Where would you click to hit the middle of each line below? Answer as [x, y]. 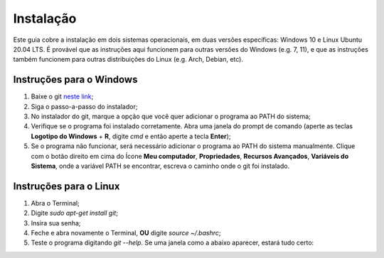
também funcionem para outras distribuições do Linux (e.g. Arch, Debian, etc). [128, 60]
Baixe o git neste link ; [62, 96]
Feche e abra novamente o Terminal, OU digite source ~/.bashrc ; [126, 233]
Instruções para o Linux [66, 186]
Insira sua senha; [56, 223]
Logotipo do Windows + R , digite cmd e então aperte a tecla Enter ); [131, 136]
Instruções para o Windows [75, 80]
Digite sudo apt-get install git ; [75, 213]
